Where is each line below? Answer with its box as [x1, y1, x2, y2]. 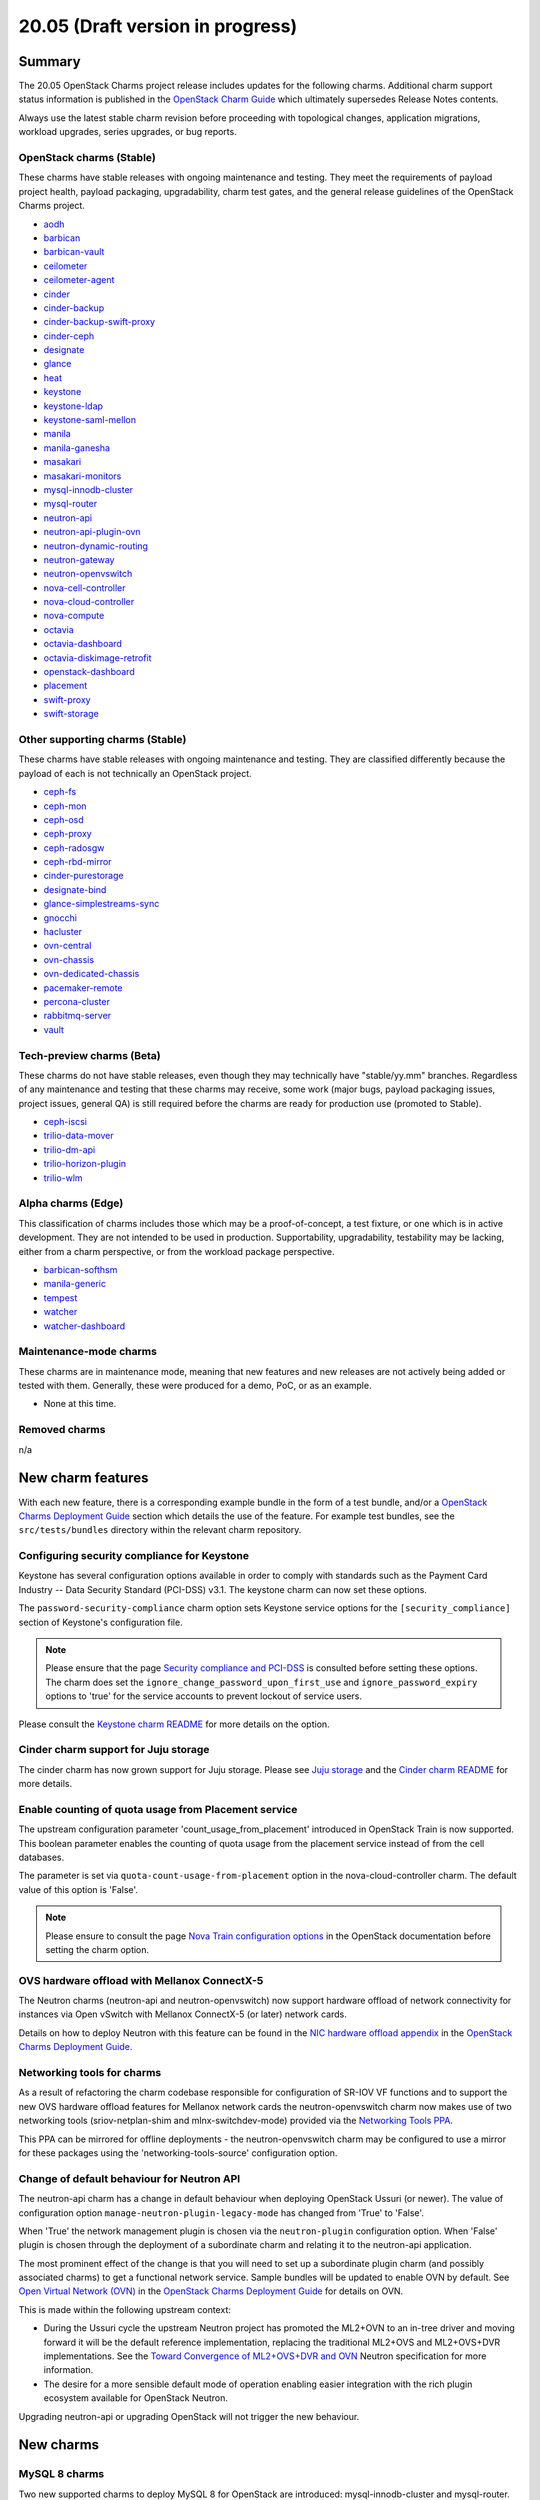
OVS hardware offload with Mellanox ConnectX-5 [18, 1973, 264, 1987]
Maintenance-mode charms [18, 1345, 157, 1359]
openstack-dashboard [43, 666, 135, 678]
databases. [18, 1851, 65, 1863]
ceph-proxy [43, 828, 92, 840]
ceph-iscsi [43, 1116, 88, 1128]
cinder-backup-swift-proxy [43, 316, 155, 328]
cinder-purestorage [43, 870, 124, 882]
